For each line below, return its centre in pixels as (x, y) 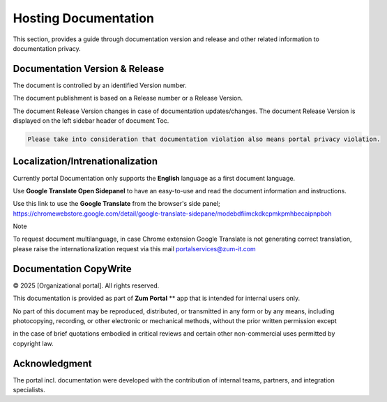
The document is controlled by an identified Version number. (100, 85)
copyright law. (33, 343)
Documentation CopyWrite (72, 269)
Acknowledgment (52, 363)
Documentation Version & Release (89, 69)
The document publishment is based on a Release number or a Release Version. (128, 98)
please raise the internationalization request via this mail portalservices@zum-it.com (134, 248)
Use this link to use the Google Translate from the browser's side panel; (116, 204)
